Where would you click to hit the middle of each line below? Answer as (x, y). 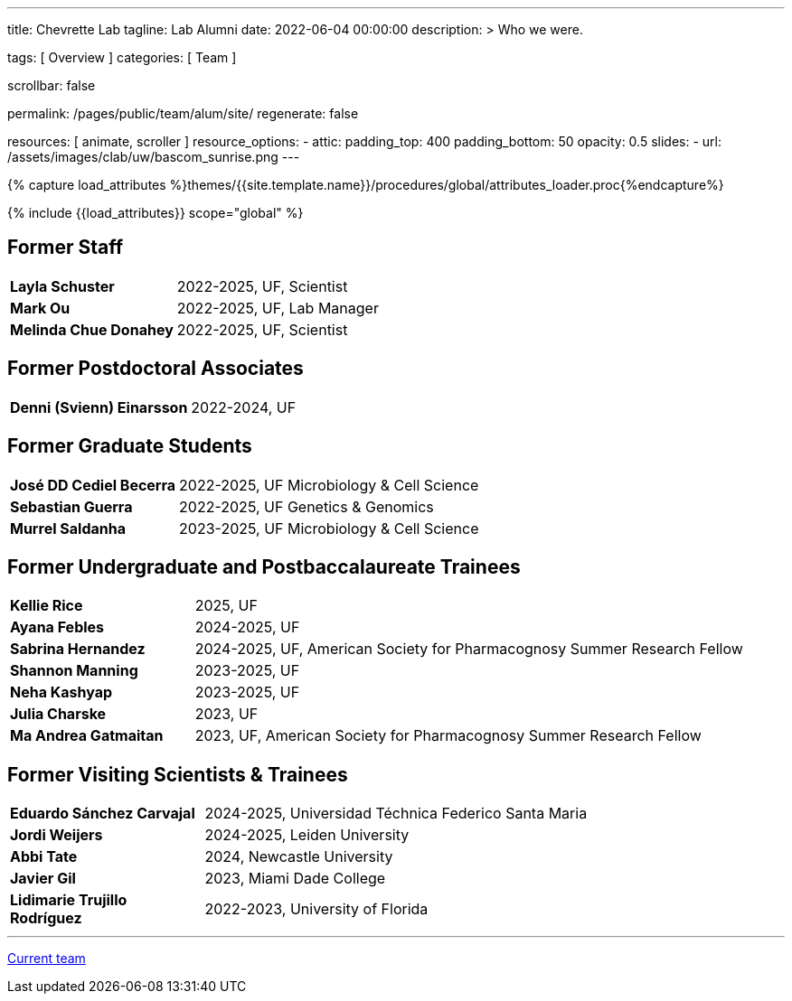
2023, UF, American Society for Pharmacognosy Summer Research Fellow (448, 736)
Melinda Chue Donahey (92, 329)
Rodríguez (46, 918)
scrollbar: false (52, 85)
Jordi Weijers (57, 835)
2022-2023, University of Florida (316, 909)
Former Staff (66, 248)
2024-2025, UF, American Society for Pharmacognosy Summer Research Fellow (469, 649)
